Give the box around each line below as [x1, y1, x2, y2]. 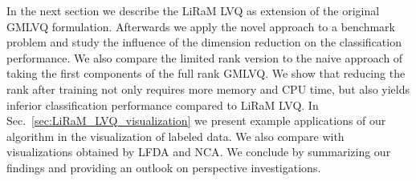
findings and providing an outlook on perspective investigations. [6, 159, 321, 175]
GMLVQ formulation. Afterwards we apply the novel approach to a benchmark [6, 18, 395, 34]
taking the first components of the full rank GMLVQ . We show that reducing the [6, 65, 406, 82]
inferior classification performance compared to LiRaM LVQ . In [6, 96, 319, 113]
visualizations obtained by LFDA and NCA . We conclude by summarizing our [6, 143, 391, 160]
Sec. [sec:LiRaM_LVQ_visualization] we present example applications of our [6, 112, 386, 129]
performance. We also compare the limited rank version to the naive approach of [6, 49, 403, 66]
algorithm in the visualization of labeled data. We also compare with [6, 127, 345, 144]
